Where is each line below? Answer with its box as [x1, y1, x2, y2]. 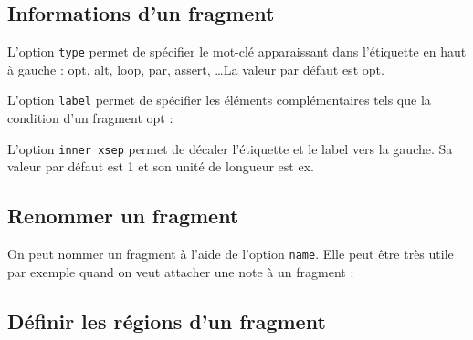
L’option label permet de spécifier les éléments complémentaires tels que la [7, 90, 431, 109]
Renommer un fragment [7, 201, 239, 230]
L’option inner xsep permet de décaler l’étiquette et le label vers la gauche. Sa [7, 139, 453, 158]
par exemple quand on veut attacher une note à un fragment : [7, 262, 354, 281]
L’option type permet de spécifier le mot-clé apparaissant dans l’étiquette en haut [7, 42, 467, 61]
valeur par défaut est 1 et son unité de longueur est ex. [7, 157, 314, 176]
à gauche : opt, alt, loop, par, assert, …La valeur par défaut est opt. [7, 59, 384, 78]
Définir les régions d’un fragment [7, 306, 326, 335]
